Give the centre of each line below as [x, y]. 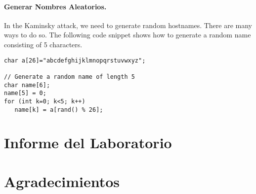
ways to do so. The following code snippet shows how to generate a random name [128, 35]
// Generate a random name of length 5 [69, 77]
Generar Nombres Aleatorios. [55, 6]
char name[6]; [27, 85]
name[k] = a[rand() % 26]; [59, 110]
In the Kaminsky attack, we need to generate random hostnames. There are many [128, 25]
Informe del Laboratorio [88, 143]
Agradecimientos [62, 181]
